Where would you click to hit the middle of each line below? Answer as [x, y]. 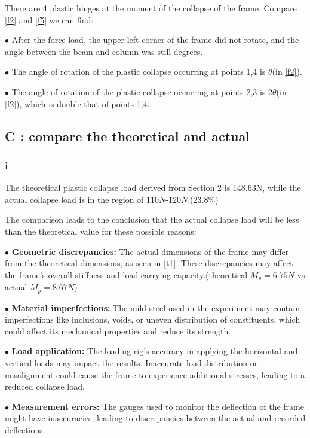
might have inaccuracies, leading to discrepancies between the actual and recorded [155, 418]
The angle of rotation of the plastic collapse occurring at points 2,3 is [139, 91]
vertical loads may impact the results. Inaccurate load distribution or [131, 363]
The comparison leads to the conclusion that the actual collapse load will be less [152, 219]
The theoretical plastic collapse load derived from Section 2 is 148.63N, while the [153, 188]
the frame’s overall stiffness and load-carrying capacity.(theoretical [126, 274]
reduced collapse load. [45, 386]
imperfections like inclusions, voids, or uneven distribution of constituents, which [153, 319]
